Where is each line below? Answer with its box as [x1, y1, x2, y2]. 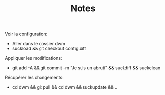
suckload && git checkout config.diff [12, 46, 86, 52]
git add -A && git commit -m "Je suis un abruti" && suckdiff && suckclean [12, 65, 161, 71]
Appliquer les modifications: [5, 55, 62, 61]
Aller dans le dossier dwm [12, 41, 65, 47]
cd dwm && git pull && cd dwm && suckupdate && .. [12, 84, 118, 90]
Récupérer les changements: [5, 75, 64, 81]
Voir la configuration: [5, 31, 48, 37]
